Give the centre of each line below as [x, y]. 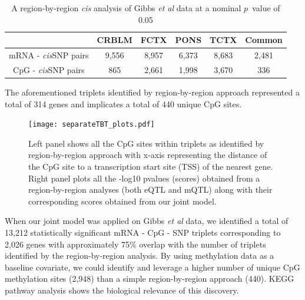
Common [264, 40]
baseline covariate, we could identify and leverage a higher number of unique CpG [152, 267]
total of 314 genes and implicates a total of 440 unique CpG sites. [123, 103]
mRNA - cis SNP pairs [49, 55]
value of [266, 8]
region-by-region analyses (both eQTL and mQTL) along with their [150, 189]
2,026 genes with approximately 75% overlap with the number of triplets [135, 244]
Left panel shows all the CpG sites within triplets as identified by [146, 143]
